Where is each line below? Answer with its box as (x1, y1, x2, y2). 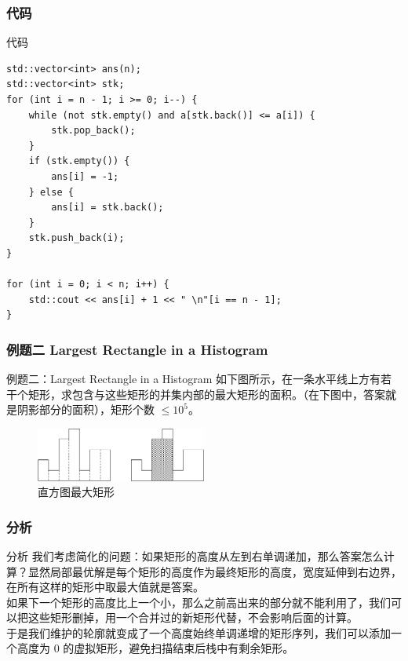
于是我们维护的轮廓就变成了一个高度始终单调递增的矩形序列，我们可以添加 (6, 624, 391, 641)
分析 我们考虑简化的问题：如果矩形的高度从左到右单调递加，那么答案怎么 (6, 547, 384, 564)
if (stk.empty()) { (28, 155, 130, 167)
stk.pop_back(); (51, 125, 136, 137)
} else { (28, 186, 74, 198)
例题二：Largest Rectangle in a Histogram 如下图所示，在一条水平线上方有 (6, 371, 381, 387)
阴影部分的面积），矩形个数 (16, 401, 155, 418)
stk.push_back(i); (28, 232, 125, 244)
